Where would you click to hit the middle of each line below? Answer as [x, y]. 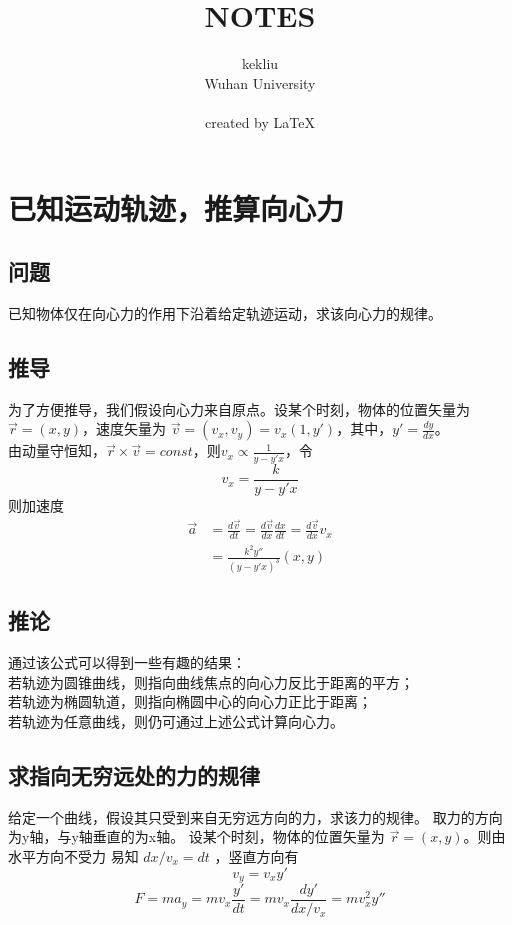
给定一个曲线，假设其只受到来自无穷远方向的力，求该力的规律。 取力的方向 [255, 816]
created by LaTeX [260, 121]
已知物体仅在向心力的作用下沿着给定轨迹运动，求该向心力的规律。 [225, 312]
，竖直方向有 [256, 855]
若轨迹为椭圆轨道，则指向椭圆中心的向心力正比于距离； [190, 701]
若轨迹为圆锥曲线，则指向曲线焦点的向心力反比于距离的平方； [211, 681]
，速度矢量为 [124, 428]
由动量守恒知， [57, 450]
